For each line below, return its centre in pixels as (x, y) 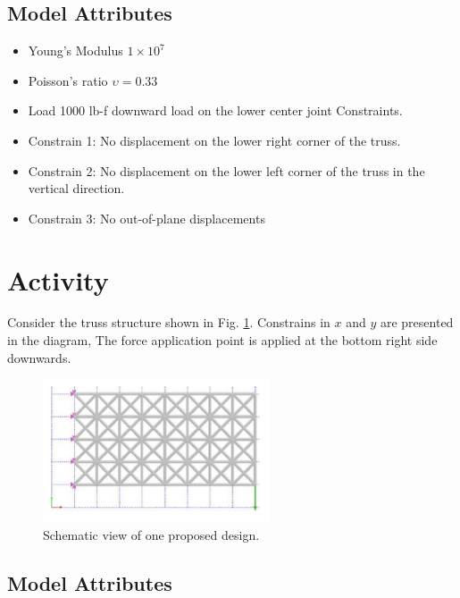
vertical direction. (76, 188)
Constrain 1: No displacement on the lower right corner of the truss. (214, 140)
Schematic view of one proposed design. (151, 534)
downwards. (39, 357)
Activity (58, 279)
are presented (417, 322)
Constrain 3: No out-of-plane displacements (146, 218)
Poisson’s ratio (68, 80)
